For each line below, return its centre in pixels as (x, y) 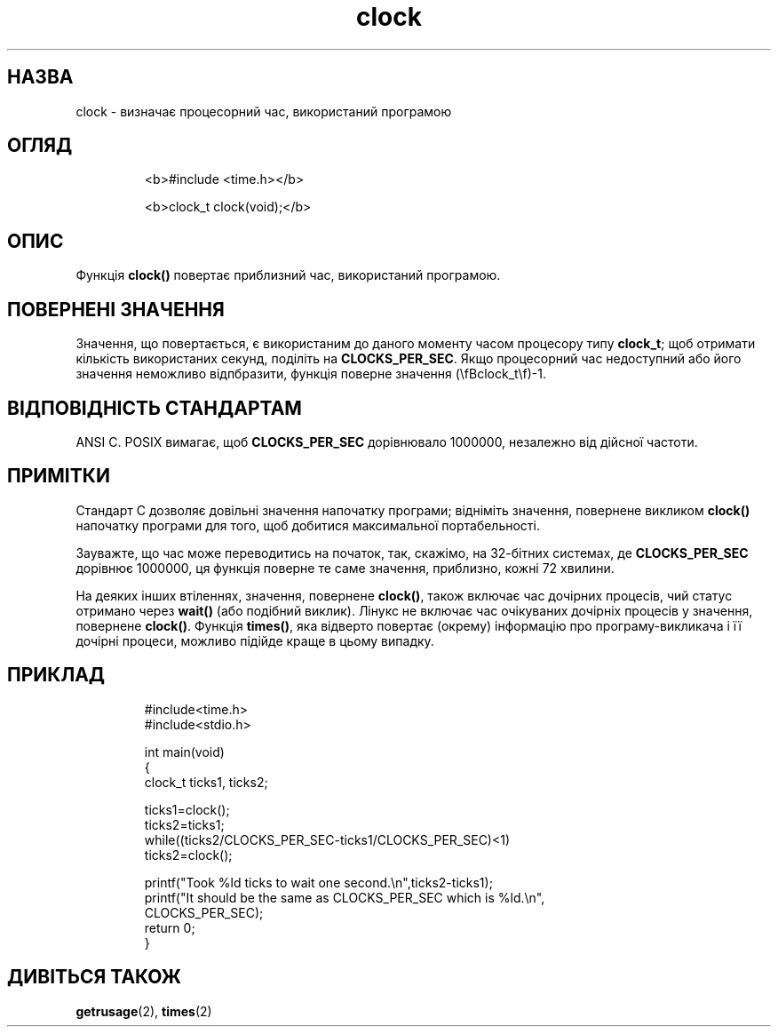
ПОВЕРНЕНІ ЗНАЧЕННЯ (116, 309)
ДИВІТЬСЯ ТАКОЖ (94, 977)
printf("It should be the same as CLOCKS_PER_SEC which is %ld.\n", (345, 897)
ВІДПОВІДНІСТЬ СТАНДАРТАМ (155, 408)
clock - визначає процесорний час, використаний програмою (264, 111)
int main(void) (184, 752)
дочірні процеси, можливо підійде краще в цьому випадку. (255, 640)
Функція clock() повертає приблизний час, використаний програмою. (288, 275)
